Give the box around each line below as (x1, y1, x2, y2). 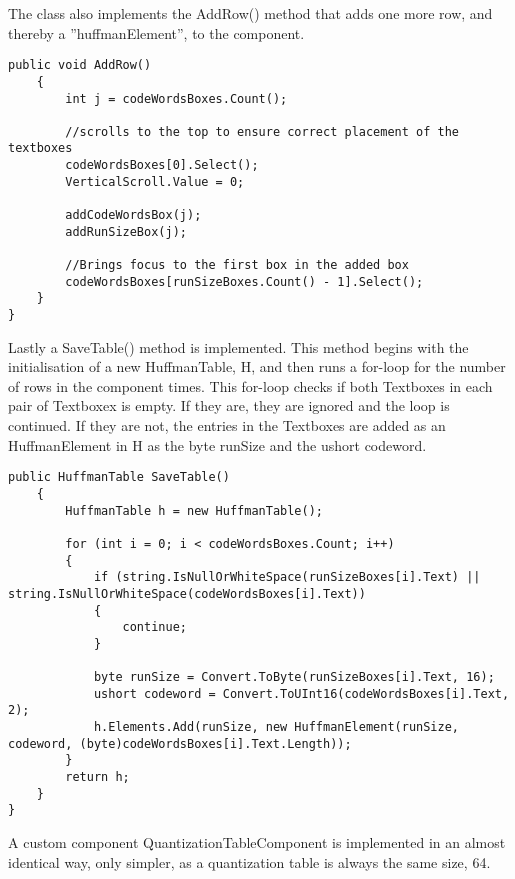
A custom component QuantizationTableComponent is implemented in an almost (8, 832, 506, 853)
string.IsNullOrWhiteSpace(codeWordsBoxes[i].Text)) (8, 586, 366, 601)
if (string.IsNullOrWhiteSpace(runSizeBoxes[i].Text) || (93, 570, 481, 585)
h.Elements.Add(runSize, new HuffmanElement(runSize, (93, 720, 460, 735)
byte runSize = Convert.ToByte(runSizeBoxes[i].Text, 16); (93, 670, 495, 685)
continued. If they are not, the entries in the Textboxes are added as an (8, 415, 446, 436)
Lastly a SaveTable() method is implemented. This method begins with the (8, 336, 469, 357)
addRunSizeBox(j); (65, 224, 187, 239)
